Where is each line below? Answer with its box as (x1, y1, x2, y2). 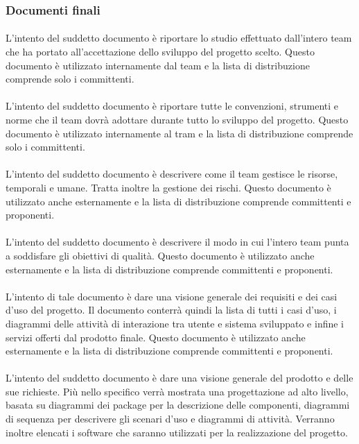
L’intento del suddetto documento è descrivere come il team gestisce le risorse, (6, 166, 338, 181)
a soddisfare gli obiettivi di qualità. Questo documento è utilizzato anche (6, 248, 315, 262)
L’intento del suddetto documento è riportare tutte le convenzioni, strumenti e (6, 99, 339, 113)
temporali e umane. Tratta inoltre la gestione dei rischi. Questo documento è (6, 180, 331, 194)
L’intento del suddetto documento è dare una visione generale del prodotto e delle (6, 370, 353, 385)
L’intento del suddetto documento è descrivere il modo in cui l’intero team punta (6, 234, 349, 249)
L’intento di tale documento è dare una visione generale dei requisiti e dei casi (6, 289, 338, 303)
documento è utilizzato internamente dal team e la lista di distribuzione (6, 58, 310, 72)
